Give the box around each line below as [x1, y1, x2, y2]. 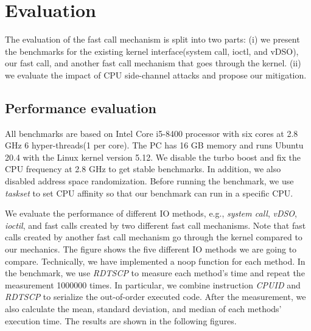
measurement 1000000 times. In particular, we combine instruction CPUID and [5, 278, 301, 291]
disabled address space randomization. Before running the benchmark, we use [5, 175, 294, 187]
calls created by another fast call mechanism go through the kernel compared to [5, 231, 302, 243]
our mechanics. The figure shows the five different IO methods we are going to [5, 243, 297, 256]
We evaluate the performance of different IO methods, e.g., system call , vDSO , [5, 207, 297, 220]
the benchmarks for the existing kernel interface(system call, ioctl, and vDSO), [5, 44, 299, 57]
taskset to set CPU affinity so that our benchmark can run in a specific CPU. [5, 186, 293, 199]
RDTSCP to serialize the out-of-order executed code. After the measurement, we [5, 290, 306, 303]
